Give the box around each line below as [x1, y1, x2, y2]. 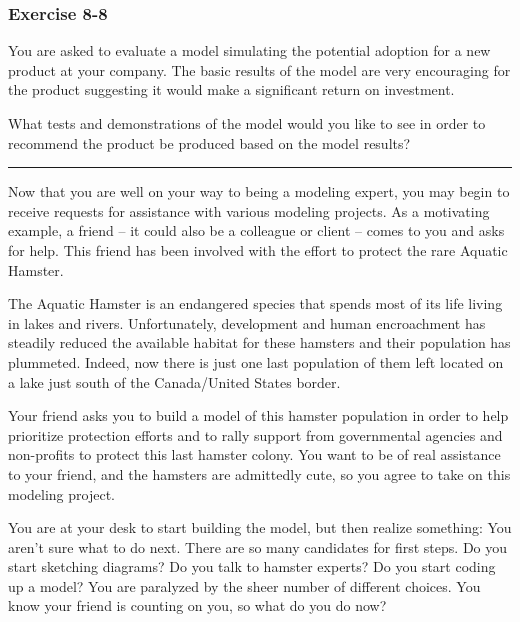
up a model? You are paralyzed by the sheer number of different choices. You [8, 575, 481, 596]
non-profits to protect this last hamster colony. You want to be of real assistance [8, 444, 501, 465]
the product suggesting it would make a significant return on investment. [8, 79, 455, 100]
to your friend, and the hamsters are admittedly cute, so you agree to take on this [8, 463, 511, 484]
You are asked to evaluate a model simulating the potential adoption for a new [8, 40, 491, 61]
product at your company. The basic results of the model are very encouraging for [8, 59, 511, 80]
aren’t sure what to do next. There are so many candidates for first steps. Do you [8, 536, 508, 557]
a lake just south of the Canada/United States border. [8, 371, 341, 392]
